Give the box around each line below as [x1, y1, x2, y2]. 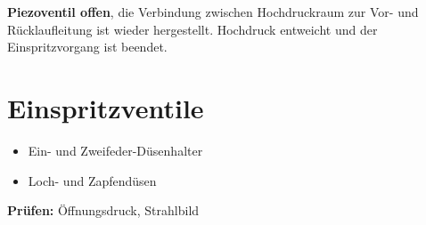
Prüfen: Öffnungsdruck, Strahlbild [7, 201, 200, 220]
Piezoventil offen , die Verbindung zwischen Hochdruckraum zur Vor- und [7, 3, 419, 20]
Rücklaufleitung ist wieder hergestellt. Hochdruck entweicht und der [7, 20, 378, 38]
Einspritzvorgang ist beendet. [7, 37, 168, 56]
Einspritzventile [7, 89, 204, 125]
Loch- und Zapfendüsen [28, 171, 157, 189]
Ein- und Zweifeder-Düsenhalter [28, 141, 203, 159]
